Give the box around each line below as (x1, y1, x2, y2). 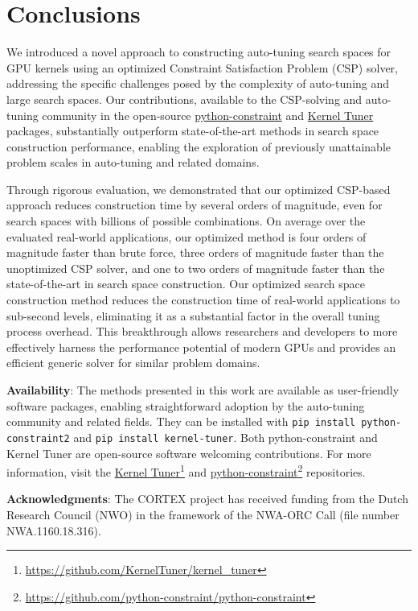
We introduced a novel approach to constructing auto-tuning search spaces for (6, 43, 391, 60)
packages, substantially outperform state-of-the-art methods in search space (6, 122, 379, 139)
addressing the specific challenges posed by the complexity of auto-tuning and (6, 75, 390, 92)
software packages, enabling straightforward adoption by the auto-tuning (6, 397, 365, 414)
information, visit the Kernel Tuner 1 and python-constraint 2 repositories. (6, 461, 366, 480)
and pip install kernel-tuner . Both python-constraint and (73, 428, 378, 445)
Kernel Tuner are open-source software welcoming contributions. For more (6, 444, 371, 461)
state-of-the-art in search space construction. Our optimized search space (6, 275, 365, 292)
